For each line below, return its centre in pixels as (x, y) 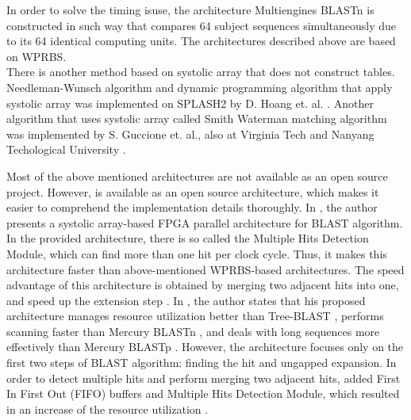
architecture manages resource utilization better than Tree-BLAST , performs (195, 316)
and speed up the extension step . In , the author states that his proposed (186, 300)
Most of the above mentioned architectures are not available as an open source (197, 176)
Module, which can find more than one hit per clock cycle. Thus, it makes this (197, 253)
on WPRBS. (36, 56)
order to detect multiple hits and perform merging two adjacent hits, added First (204, 378)
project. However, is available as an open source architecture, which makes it (193, 191)
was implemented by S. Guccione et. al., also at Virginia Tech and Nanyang (190, 134)
